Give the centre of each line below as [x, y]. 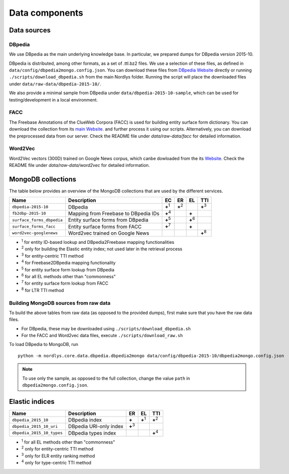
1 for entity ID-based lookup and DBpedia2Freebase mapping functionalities [98, 242]
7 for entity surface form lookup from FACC [65, 283]
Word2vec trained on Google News [109, 233]
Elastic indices [32, 402]
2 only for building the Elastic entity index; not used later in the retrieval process [102, 249]
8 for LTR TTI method [43, 290]
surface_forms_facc [34, 226]
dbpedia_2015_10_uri [35, 426]
